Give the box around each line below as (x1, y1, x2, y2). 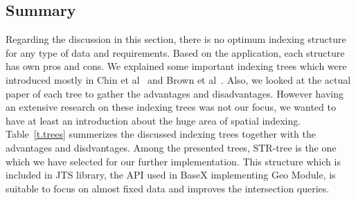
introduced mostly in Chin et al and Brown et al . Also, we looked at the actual (6, 72, 351, 87)
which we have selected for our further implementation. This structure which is (6, 154, 341, 168)
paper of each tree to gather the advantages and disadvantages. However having (6, 86, 344, 100)
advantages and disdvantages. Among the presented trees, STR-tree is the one (6, 140, 337, 154)
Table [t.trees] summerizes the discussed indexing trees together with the (6, 127, 316, 141)
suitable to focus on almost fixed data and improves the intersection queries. (6, 181, 330, 195)
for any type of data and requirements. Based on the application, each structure (6, 45, 345, 60)
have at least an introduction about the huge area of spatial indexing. (6, 113, 301, 127)
